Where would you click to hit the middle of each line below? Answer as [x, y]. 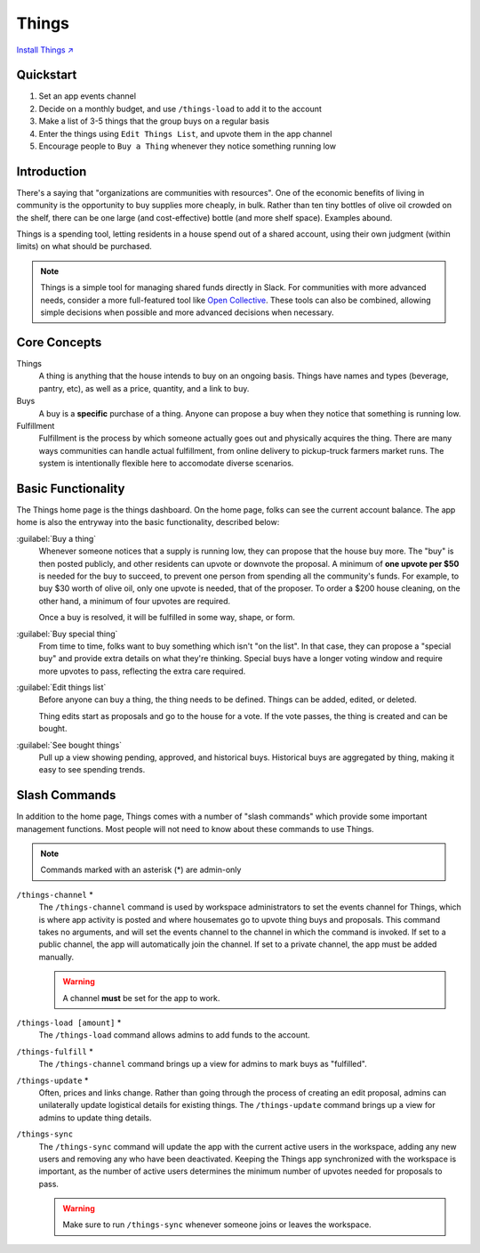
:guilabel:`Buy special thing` [67, 634]
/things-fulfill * [55, 1051]
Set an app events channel [88, 96]
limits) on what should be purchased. [84, 247]
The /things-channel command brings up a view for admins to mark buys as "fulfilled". [203, 1064]
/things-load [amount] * [69, 1023]
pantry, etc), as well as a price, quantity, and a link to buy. [144, 388]
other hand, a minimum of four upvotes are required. [135, 601]
